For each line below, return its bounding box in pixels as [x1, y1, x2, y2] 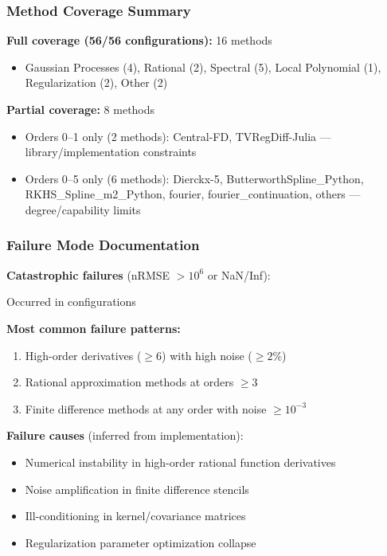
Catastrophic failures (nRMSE [6, 266, 170, 283]
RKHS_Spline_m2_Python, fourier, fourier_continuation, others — [25, 186, 361, 202]
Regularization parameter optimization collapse [25, 534, 256, 550]
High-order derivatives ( [25, 347, 142, 363]
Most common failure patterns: [6, 319, 181, 336]
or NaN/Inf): [207, 266, 271, 283]
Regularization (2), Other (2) [25, 74, 168, 91]
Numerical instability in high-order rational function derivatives [25, 453, 336, 470]
